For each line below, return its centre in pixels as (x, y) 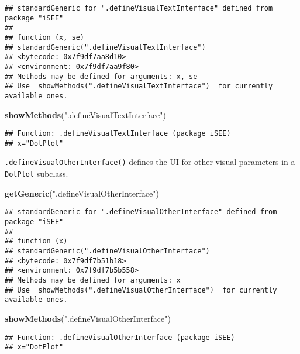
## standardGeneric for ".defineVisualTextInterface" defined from (139, 8)
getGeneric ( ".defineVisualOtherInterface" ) (82, 193)
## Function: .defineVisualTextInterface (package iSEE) (118, 134)
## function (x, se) (45, 37)
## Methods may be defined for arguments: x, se (101, 76)
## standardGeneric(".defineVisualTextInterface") (105, 47)
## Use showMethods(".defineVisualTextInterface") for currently (139, 86)
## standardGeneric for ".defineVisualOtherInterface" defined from (141, 212)
